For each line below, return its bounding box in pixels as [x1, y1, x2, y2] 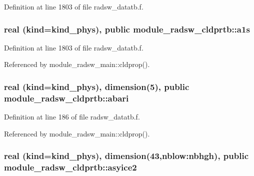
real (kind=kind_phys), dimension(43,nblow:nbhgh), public [4, 149, 249, 162]
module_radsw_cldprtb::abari [4, 91, 129, 104]
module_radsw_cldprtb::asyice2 [4, 161, 137, 173]
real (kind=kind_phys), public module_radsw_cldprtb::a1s [4, 22, 250, 35]
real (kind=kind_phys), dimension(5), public [4, 80, 189, 92]
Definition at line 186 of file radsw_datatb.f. [4, 111, 140, 122]
